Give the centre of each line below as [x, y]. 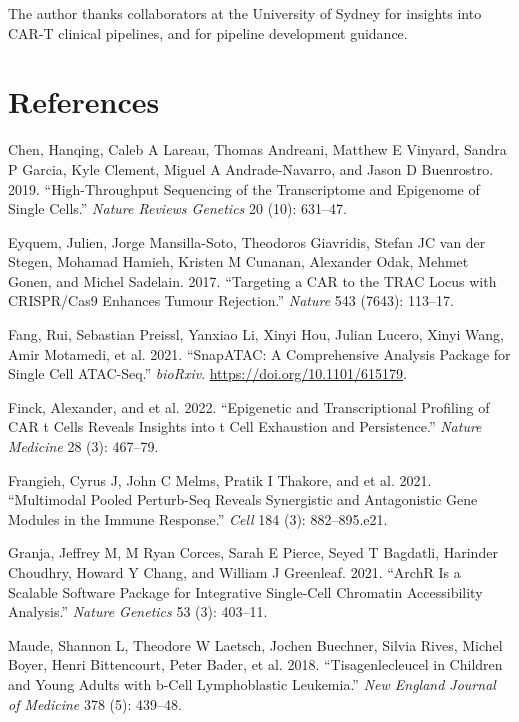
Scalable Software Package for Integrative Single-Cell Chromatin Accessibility [245, 591]
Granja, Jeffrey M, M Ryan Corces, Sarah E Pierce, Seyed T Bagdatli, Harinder [253, 552]
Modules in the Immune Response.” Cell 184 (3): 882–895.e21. [198, 518]
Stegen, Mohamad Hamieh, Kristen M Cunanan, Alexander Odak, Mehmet [238, 261]
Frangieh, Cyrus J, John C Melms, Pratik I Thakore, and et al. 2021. [220, 479]
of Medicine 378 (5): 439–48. [95, 703]
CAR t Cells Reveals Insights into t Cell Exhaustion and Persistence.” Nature [245, 426]
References [84, 101]
